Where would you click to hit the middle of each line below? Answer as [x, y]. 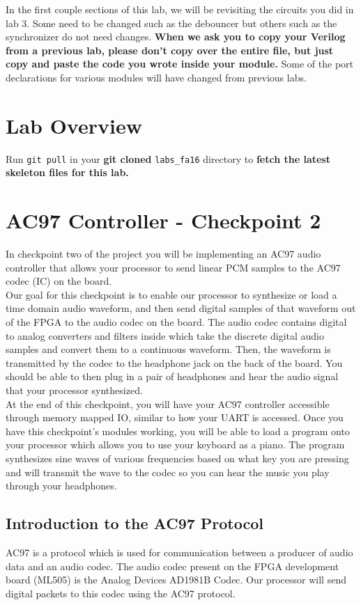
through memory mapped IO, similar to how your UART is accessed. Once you [175, 417]
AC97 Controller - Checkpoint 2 [163, 220]
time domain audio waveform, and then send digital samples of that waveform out [181, 308]
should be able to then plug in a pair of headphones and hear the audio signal [172, 376]
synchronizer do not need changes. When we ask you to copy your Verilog [176, 37]
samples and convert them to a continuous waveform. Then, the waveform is [168, 349]
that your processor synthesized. [74, 390]
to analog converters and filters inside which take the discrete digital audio [165, 335]
